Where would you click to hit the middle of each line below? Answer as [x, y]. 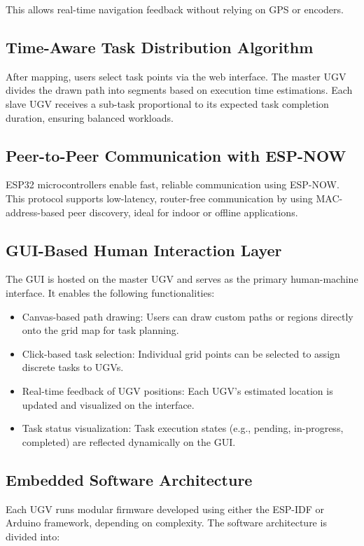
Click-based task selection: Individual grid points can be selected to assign [181, 353]
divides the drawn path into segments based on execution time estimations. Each [179, 90]
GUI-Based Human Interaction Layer [144, 250]
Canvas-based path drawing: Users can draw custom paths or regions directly [188, 316]
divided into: [33, 536]
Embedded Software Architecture [129, 479]
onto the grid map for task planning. [100, 330]
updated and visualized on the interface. [108, 404]
